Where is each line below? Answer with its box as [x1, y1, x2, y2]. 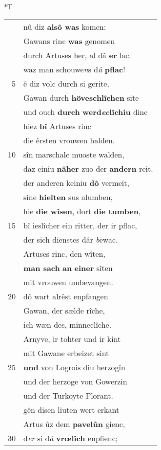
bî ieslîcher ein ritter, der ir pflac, [23, 219, 137, 231]
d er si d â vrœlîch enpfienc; [23, 432, 118, 444]
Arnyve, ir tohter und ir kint [23, 333, 121, 344]
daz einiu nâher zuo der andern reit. [23, 162, 153, 174]
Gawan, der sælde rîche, [23, 304, 105, 316]
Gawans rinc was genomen [23, 35, 115, 46]
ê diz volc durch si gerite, [23, 77, 109, 89]
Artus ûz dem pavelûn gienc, [23, 418, 125, 429]
